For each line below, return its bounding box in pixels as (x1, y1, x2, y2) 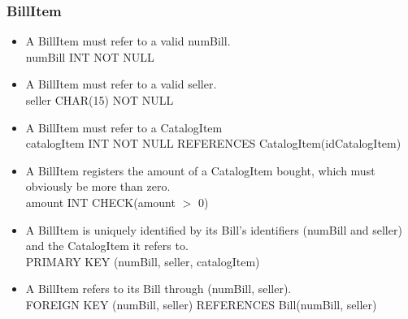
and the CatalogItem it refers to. (25, 237, 189, 254)
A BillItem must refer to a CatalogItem (25, 119, 223, 136)
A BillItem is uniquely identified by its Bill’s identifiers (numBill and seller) (25, 221, 402, 238)
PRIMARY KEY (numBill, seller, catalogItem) (25, 252, 260, 269)
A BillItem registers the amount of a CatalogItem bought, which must (25, 162, 375, 179)
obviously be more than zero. (25, 178, 171, 195)
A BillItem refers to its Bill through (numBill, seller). (25, 280, 292, 297)
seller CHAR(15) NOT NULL (25, 92, 174, 108)
